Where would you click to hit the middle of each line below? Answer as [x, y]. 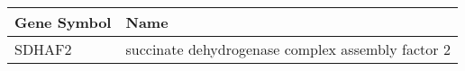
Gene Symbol [63, 22]
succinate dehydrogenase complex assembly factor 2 [288, 49]
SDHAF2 [43, 49]
